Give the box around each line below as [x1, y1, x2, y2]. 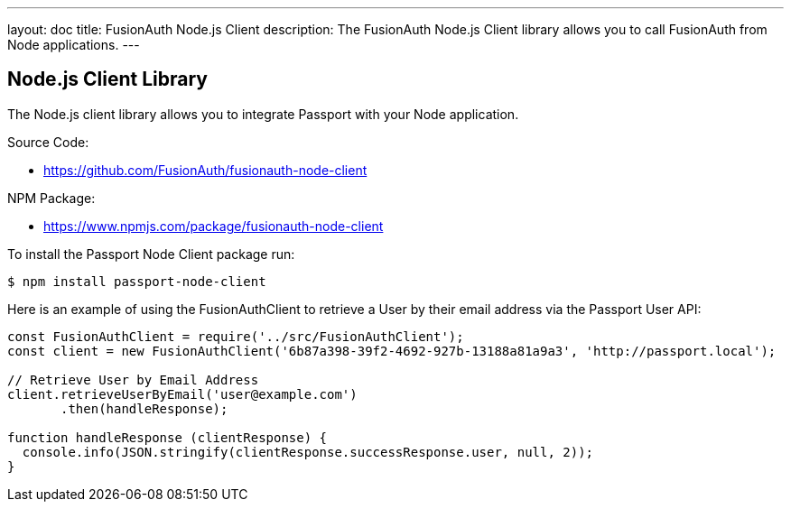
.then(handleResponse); [60, 401, 228, 416]
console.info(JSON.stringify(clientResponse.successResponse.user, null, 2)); [22, 444, 594, 459]
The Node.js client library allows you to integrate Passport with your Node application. [7, 106, 519, 122]
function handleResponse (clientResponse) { [7, 430, 328, 445]
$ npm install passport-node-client [7, 273, 266, 289]
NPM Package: [7, 190, 96, 206]
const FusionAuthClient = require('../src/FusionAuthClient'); [7, 329, 464, 344]
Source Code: [7, 134, 89, 150]
